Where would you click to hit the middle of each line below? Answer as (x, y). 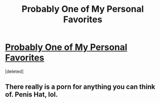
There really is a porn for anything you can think (80, 87)
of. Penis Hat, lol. (32, 95)
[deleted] (14, 71)
